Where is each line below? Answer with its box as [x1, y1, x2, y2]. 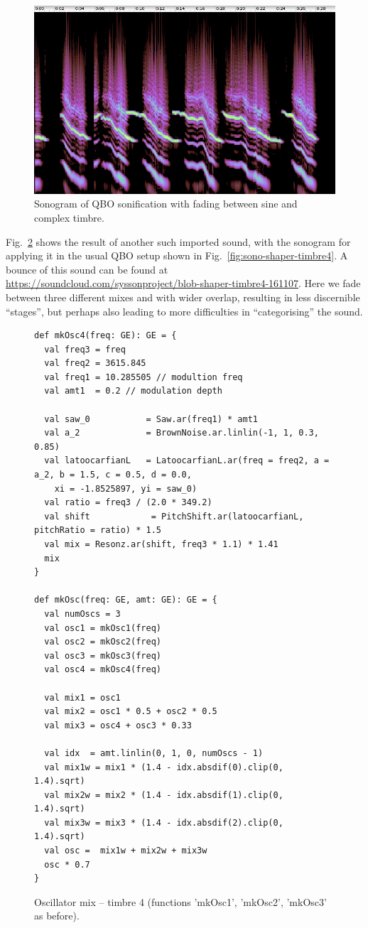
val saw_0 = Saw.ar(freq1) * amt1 [44, 414, 258, 424]
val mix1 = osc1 [44, 692, 121, 703]
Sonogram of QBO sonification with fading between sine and [34, 196, 298, 211]
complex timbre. [34, 210, 104, 225]
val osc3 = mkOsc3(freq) [44, 650, 161, 661]
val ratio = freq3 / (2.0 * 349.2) [44, 497, 212, 508]
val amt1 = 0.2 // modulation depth [44, 386, 222, 396]
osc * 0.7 [44, 859, 90, 870]
